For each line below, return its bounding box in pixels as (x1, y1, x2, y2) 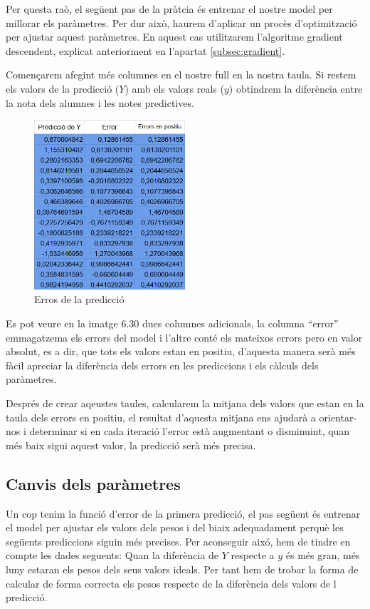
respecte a (231, 548, 275, 563)
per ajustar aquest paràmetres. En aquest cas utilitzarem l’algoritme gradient (6, 29, 343, 44)
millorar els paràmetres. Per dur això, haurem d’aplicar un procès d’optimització (6, 15, 357, 30)
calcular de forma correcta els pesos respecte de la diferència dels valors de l (6, 575, 337, 590)
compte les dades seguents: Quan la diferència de (6, 548, 218, 563)
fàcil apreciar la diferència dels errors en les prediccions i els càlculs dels (6, 357, 319, 372)
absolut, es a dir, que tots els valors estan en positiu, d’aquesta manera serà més (6, 344, 356, 359)
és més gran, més (285, 548, 360, 563)
